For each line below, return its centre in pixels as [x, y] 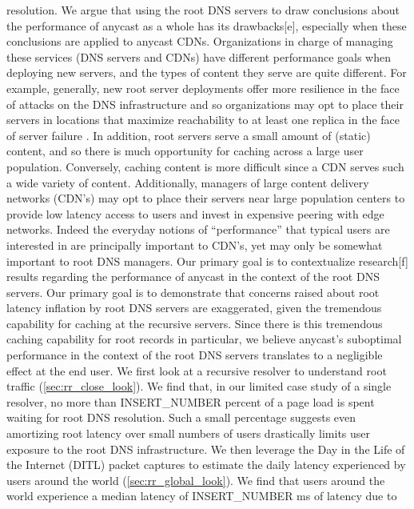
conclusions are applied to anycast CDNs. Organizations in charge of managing [200, 41]
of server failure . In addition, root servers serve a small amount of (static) [189, 135]
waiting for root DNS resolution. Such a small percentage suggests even [181, 417]
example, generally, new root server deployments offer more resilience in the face [203, 88]
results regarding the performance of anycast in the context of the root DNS [193, 277]
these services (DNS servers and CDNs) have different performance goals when [199, 56]
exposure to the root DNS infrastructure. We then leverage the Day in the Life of [206, 449]
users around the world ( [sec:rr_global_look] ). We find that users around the [196, 480]
